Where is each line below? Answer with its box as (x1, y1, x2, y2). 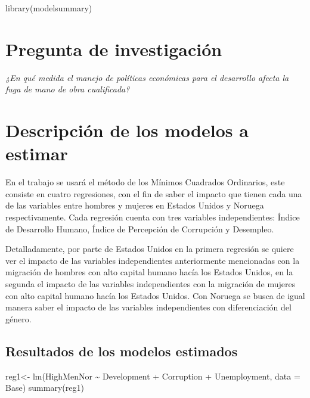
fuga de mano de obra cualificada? (5, 83, 130, 95)
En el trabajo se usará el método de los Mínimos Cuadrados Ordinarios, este (5, 176, 285, 188)
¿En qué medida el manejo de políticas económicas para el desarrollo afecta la (5, 71, 289, 83)
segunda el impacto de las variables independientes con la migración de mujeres (5, 277, 296, 290)
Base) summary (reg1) (5, 381, 84, 394)
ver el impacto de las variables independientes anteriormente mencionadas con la (5, 254, 300, 266)
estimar (5, 141, 68, 166)
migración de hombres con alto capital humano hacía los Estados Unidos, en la (5, 266, 293, 278)
